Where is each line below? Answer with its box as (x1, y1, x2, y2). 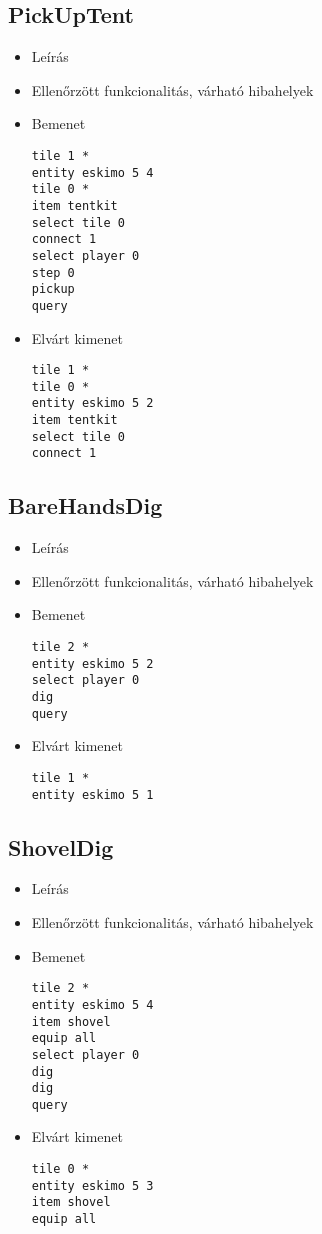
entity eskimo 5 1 (31, 787, 154, 802)
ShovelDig (8, 831, 114, 862)
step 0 (31, 265, 75, 280)
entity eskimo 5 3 (31, 1178, 154, 1193)
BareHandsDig (8, 490, 163, 521)
